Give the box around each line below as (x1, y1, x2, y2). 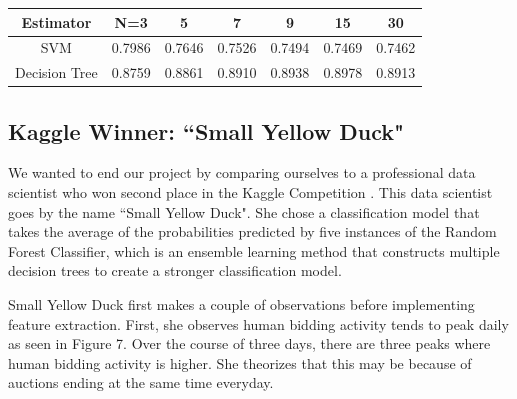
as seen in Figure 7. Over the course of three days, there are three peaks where (8, 333, 491, 354)
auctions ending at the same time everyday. (8, 372, 274, 393)
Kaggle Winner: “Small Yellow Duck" (8, 115, 405, 146)
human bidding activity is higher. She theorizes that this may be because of (8, 352, 472, 373)
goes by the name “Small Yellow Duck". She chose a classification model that (8, 201, 480, 222)
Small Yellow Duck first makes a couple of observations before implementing (8, 294, 475, 315)
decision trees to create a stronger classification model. (8, 260, 342, 281)
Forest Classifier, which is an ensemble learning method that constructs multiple (8, 240, 500, 261)
